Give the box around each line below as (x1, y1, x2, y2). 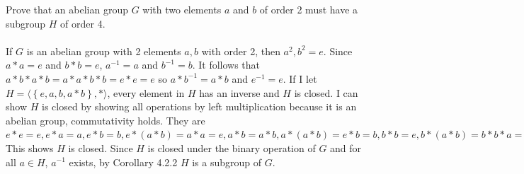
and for (330, 140, 362, 155)
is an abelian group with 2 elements (26, 43, 181, 58)
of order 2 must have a (259, 2, 358, 16)
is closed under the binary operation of (147, 140, 316, 155)
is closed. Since (68, 140, 133, 155)
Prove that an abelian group (6, 2, 128, 16)
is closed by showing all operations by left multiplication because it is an (41, 99, 357, 114)
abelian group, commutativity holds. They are (6, 112, 205, 127)
